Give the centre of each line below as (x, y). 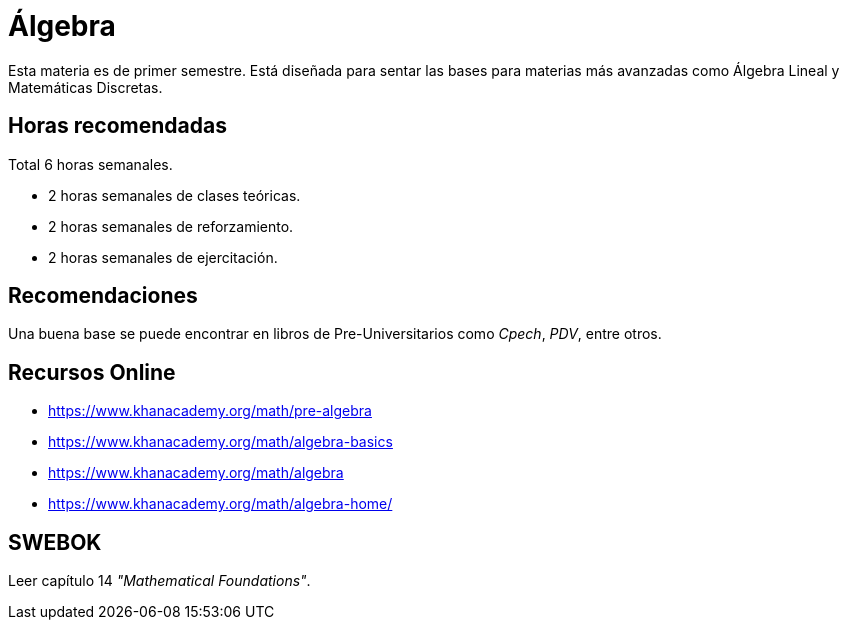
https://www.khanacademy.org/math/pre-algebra (210, 411)
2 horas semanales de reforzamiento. (171, 226)
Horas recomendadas (117, 126)
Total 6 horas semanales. (90, 164)
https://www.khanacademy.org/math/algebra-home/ (220, 504)
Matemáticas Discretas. (85, 87)
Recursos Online (92, 372)
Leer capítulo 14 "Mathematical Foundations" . (159, 581)
